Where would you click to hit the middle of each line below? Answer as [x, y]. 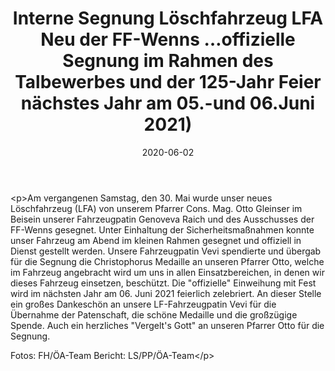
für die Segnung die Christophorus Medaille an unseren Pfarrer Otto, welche [167, 261]
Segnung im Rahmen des [168, 61]
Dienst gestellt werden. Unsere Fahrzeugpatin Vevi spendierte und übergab [166, 251]
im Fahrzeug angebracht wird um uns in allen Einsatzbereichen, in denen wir [167, 272]
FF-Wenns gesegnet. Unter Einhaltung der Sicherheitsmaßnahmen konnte [162, 229]
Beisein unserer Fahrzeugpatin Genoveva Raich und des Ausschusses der [162, 219]
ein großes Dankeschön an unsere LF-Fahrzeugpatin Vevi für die [143, 304]
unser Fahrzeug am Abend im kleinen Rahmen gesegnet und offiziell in [156, 240]
